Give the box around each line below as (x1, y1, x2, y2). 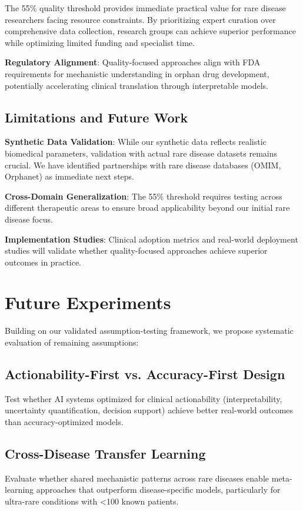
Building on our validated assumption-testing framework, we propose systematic (5, 324, 294, 337)
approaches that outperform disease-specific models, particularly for (36, 483, 281, 496)
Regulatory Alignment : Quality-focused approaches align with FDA (5, 56, 261, 68)
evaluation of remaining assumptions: (5, 336, 139, 349)
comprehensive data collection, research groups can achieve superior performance (5, 25, 296, 37)
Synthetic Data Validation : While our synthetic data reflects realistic (5, 135, 267, 148)
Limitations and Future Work (5, 108, 188, 126)
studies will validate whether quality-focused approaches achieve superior (5, 244, 268, 257)
